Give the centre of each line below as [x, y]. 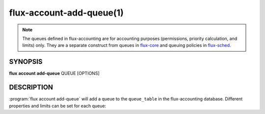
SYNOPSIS [26, 62]
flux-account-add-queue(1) [66, 13]
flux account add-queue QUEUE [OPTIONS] [54, 74]
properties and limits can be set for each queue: [58, 106]
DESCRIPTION [31, 87]
